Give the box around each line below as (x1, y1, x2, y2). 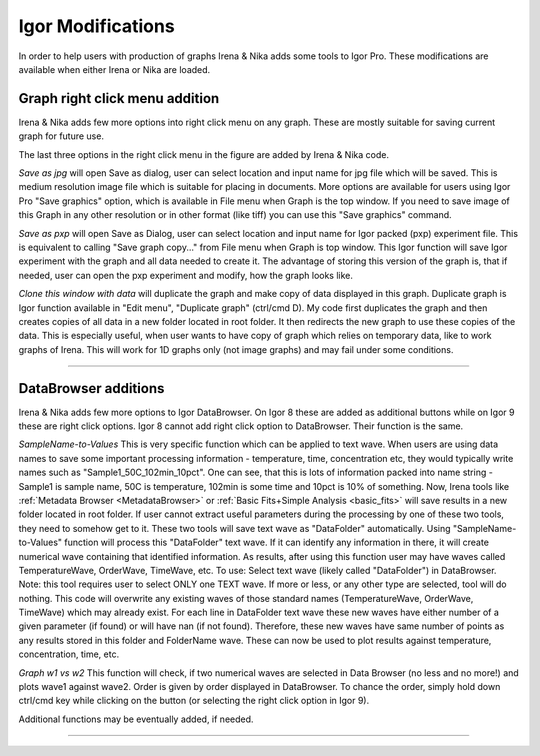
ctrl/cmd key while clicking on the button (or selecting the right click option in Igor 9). (18, 695, 370, 707)
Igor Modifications (18, 15, 175, 37)
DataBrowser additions (18, 380, 165, 397)
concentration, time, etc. (18, 648, 120, 660)
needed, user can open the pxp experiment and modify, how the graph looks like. (18, 269, 354, 281)
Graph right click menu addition (18, 90, 220, 107)
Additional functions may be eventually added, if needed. (18, 713, 254, 725)
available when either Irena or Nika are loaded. (18, 63, 211, 75)
